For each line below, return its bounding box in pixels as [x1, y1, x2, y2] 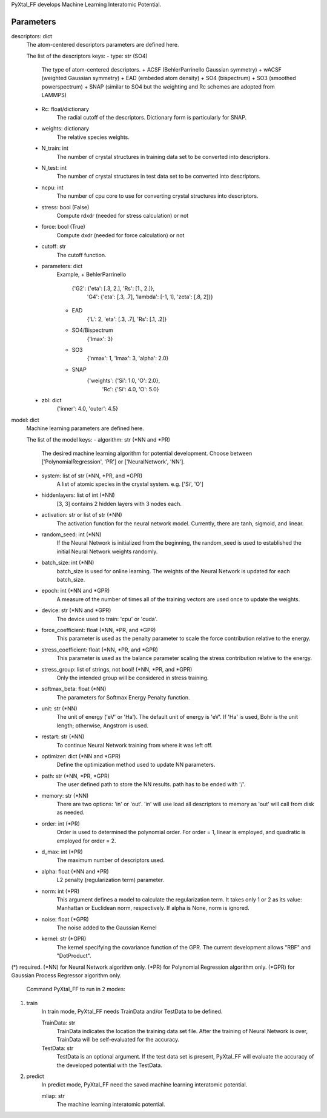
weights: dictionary [41, 125, 90, 132]
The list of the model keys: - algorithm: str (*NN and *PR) [26, 436, 171, 443]
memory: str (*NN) [41, 792, 89, 799]
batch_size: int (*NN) [41, 559, 94, 567]
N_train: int [41, 144, 69, 152]
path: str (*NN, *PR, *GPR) [41, 772, 110, 780]
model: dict [11, 416, 39, 423]
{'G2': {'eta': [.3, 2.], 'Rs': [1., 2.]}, [71, 285, 155, 292]
